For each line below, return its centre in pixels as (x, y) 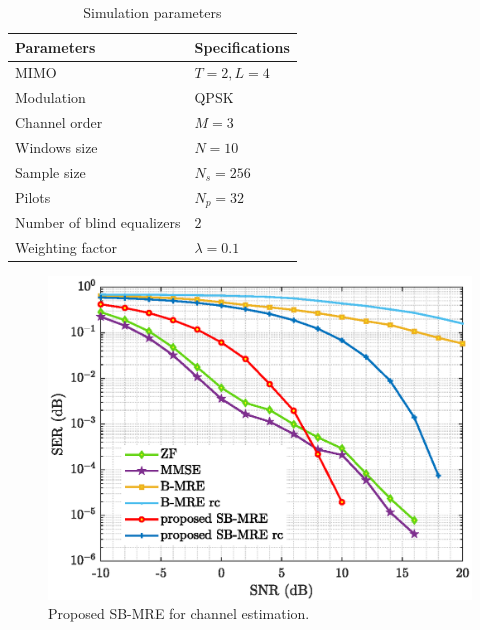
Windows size (56, 146)
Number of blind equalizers (98, 222)
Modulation (50, 97)
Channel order (59, 122)
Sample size (50, 171)
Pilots (33, 197)
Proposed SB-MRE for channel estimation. (179, 613)
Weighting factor (66, 247)
